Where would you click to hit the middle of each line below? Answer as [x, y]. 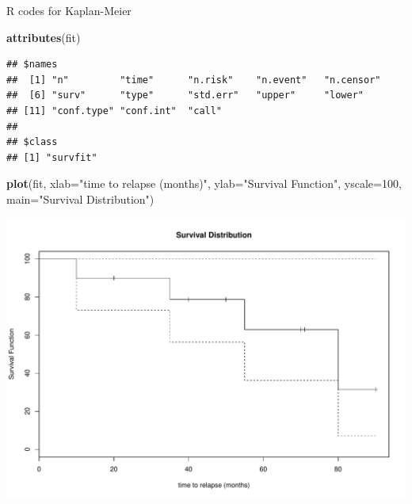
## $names [32, 65]
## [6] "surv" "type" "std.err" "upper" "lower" [185, 95]
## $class [32, 142]
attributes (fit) [44, 37]
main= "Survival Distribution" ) [80, 199]
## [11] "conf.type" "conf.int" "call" [114, 111]
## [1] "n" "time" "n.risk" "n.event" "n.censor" [194, 80]
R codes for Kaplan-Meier [69, 10]
